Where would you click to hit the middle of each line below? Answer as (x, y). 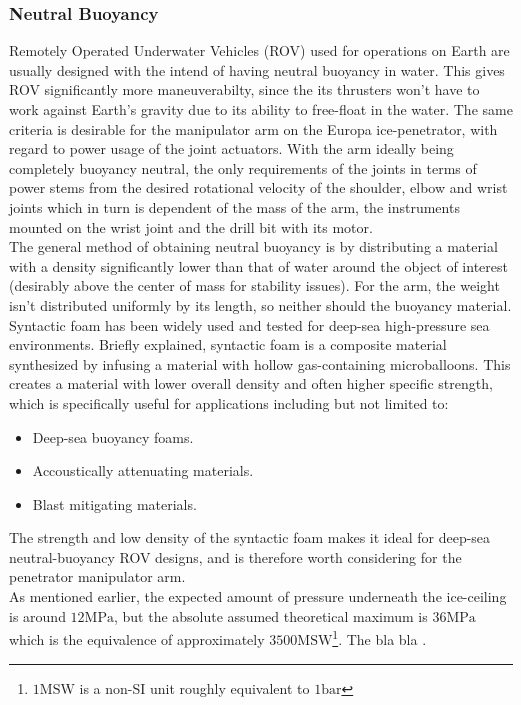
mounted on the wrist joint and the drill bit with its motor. (191, 226)
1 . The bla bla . (379, 637)
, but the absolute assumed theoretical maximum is (270, 615)
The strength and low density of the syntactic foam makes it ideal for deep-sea (250, 537)
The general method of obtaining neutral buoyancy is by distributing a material (253, 246)
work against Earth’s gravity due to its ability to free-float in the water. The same (261, 109)
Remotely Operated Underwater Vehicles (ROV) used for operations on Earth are (259, 50)
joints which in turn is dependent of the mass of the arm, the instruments (234, 206)
